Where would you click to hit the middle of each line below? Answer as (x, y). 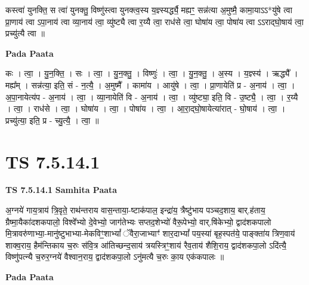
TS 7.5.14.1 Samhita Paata (61, 190)
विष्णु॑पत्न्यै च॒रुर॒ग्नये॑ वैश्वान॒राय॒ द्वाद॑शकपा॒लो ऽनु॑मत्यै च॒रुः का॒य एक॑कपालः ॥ (115, 257)
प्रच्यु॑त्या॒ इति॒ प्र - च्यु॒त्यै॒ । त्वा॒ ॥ (52, 120)
